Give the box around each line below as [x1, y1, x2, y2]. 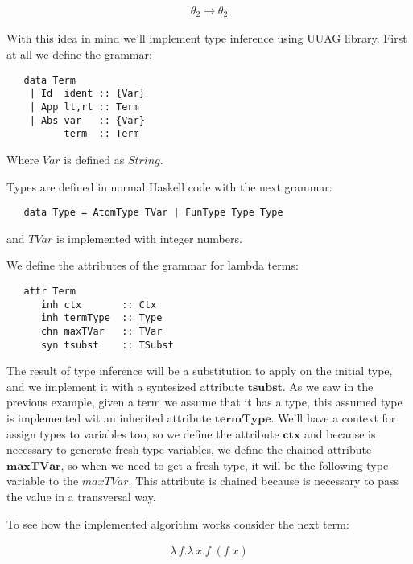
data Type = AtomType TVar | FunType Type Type [23, 207, 283, 219]
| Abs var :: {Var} [29, 114, 145, 126]
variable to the [6, 472, 79, 489]
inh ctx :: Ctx [40, 298, 157, 311]
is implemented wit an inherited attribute [6, 410, 212, 426]
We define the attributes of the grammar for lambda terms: [6, 257, 299, 274]
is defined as [64, 150, 125, 167]
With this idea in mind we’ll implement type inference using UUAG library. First [6, 30, 407, 47]
